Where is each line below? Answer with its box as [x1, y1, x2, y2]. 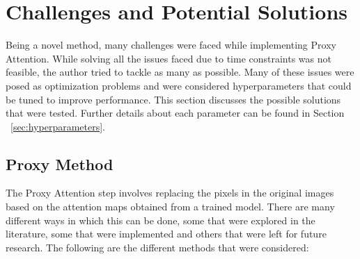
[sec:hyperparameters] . [10, 119, 106, 133]
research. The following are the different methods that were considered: [6, 240, 309, 254]
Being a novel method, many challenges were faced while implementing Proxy [6, 37, 336, 52]
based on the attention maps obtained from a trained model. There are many [6, 199, 335, 214]
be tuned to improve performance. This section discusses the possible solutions [6, 92, 341, 106]
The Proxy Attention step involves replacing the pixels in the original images [6, 185, 334, 200]
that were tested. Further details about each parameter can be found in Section [6, 106, 345, 120]
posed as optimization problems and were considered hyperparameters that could [6, 78, 352, 92]
